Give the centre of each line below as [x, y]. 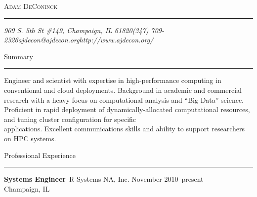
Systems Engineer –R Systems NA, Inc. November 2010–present [104, 179]
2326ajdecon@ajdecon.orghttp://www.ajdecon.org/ [79, 40]
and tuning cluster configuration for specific [70, 119]
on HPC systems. [30, 138]
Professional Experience [40, 155]
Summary [19, 56]
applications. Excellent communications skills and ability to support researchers [125, 129]
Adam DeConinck [31, 6]
